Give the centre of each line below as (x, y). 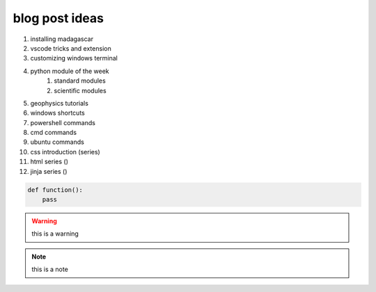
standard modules (80, 81)
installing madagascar (62, 39)
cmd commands (53, 133)
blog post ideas (58, 18)
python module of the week (70, 71)
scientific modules (80, 90)
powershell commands (63, 122)
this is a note (50, 269)
